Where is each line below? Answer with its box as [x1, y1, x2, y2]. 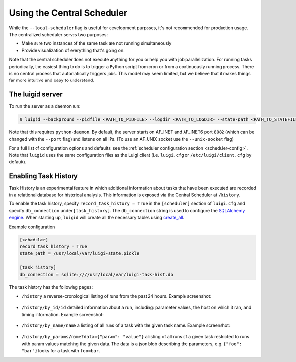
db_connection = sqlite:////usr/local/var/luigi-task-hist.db [19, 272, 173, 277]
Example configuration [9, 224, 55, 230]
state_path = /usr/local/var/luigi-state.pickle [19, 251, 140, 256]
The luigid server [9, 90, 63, 99]
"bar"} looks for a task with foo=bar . [21, 348, 101, 354]
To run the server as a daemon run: [9, 103, 81, 109]
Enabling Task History [9, 172, 78, 180]
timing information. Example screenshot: [21, 311, 104, 317]
